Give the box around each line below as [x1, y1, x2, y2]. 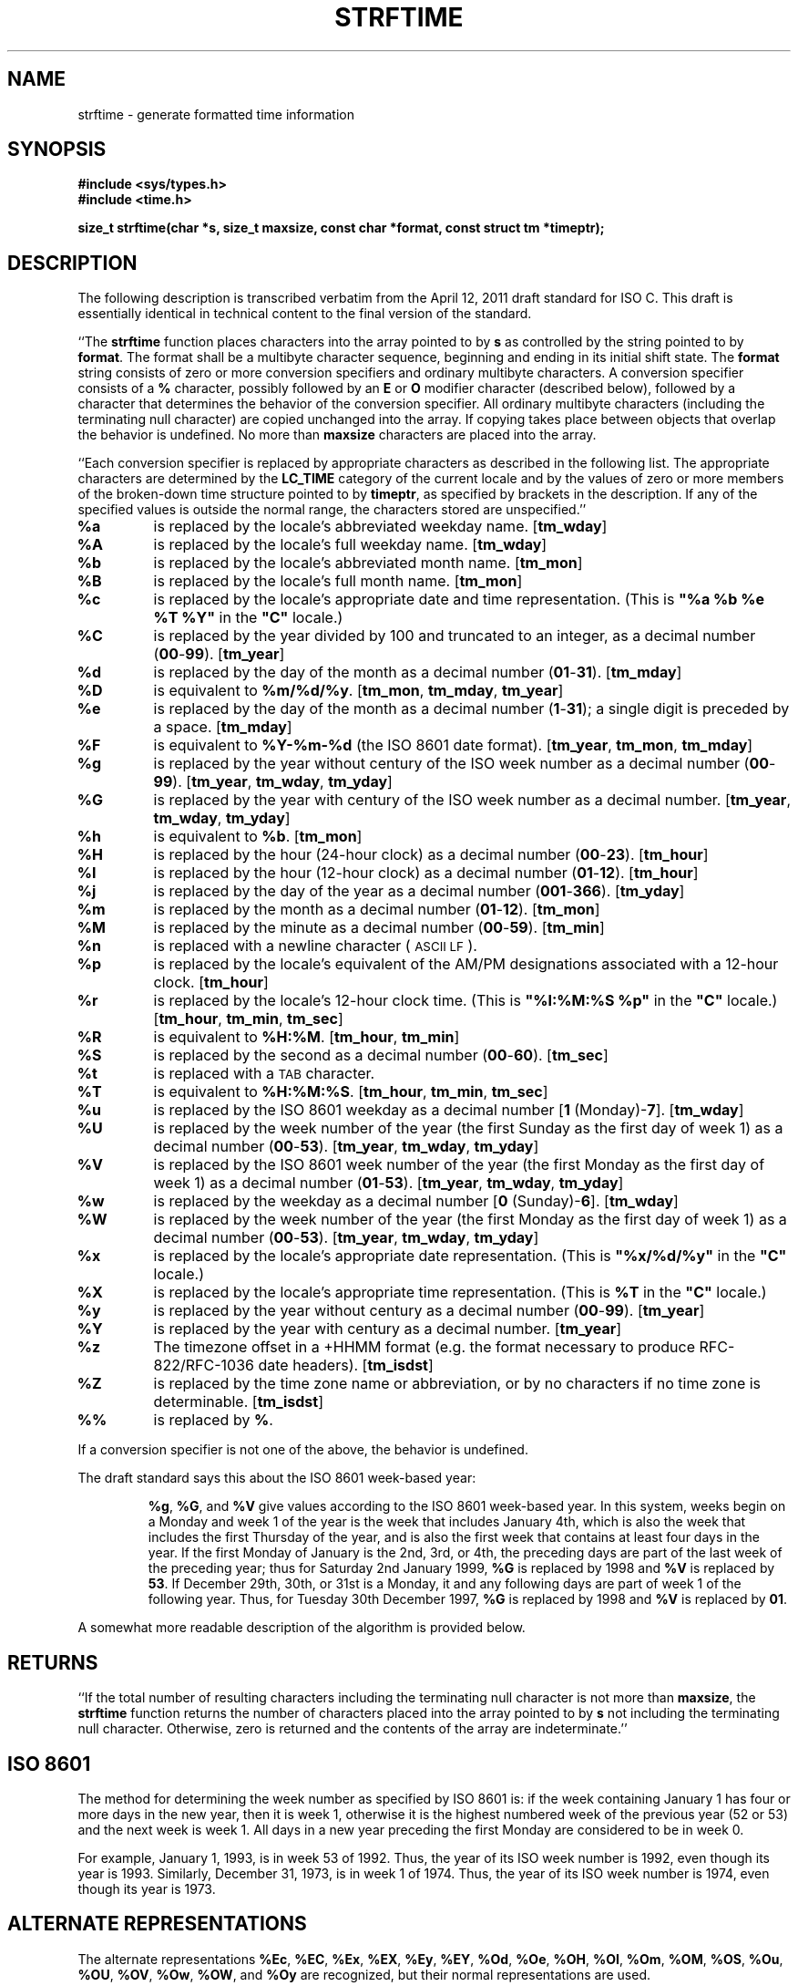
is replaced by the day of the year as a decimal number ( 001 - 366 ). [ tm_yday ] [153, 882, 685, 901]
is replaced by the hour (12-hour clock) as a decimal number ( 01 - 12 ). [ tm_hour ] [153, 864, 699, 883]
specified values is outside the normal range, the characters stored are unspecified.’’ [77, 502, 587, 518]
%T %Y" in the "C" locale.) [153, 608, 343, 627]
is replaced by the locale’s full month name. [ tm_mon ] [153, 572, 523, 591]
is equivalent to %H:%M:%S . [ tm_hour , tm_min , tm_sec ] [153, 1082, 548, 1102]
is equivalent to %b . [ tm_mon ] [153, 827, 363, 846]
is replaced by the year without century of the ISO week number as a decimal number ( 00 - [153, 754, 776, 773]
